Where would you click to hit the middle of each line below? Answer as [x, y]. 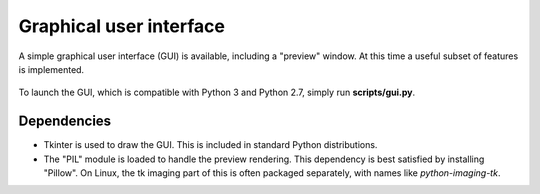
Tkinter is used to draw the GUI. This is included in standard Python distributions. [210, 145]
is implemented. [51, 69]
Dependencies [65, 121]
